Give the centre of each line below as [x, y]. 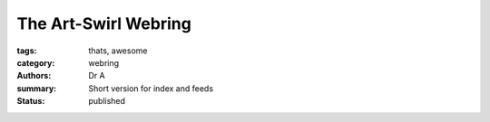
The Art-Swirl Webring [104, 23]
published [107, 101]
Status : [31, 101]
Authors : [34, 76]
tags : [27, 51]
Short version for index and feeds [151, 88]
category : [36, 62]
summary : [37, 88]
